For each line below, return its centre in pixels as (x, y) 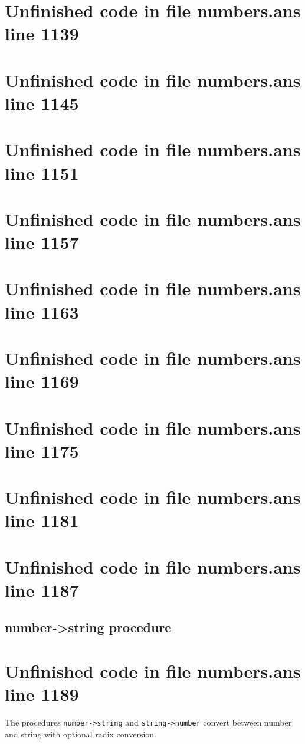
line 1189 (42, 694)
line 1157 (42, 242)
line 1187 (42, 589)
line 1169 (42, 381)
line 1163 (42, 311)
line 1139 (42, 33)
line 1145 (42, 103)
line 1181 (42, 520)
